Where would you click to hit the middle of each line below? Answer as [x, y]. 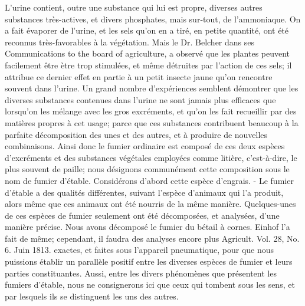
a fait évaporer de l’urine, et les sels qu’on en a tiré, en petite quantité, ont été [147, 30]
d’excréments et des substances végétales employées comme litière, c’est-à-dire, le [151, 157]
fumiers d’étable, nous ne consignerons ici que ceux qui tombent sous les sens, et [150, 284]
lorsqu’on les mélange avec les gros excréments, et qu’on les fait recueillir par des [151, 111]
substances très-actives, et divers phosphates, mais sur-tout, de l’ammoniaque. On [153, 19]
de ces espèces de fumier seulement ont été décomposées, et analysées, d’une [142, 215]
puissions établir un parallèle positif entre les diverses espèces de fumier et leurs [149, 261]
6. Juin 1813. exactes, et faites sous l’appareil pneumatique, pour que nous [140, 250]
